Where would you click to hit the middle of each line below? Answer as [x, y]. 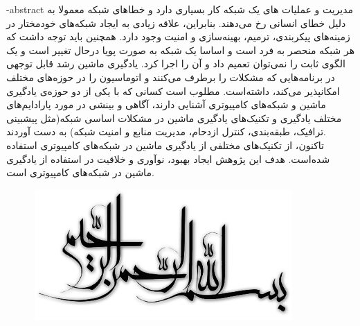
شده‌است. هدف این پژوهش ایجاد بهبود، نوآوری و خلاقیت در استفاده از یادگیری [168, 158]
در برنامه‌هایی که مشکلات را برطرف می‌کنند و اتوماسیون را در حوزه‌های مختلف [171, 77]
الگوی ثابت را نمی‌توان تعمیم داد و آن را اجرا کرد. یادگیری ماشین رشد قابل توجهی [176, 63]
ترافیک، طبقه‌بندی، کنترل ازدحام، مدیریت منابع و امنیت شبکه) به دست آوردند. [166, 131]
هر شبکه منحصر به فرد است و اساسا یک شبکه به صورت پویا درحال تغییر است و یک [181, 50]
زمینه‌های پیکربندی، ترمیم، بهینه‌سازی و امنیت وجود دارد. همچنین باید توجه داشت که [178, 36]
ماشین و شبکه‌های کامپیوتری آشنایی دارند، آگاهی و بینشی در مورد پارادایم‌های [166, 104]
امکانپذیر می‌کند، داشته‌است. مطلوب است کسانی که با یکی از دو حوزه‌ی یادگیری [173, 91]
